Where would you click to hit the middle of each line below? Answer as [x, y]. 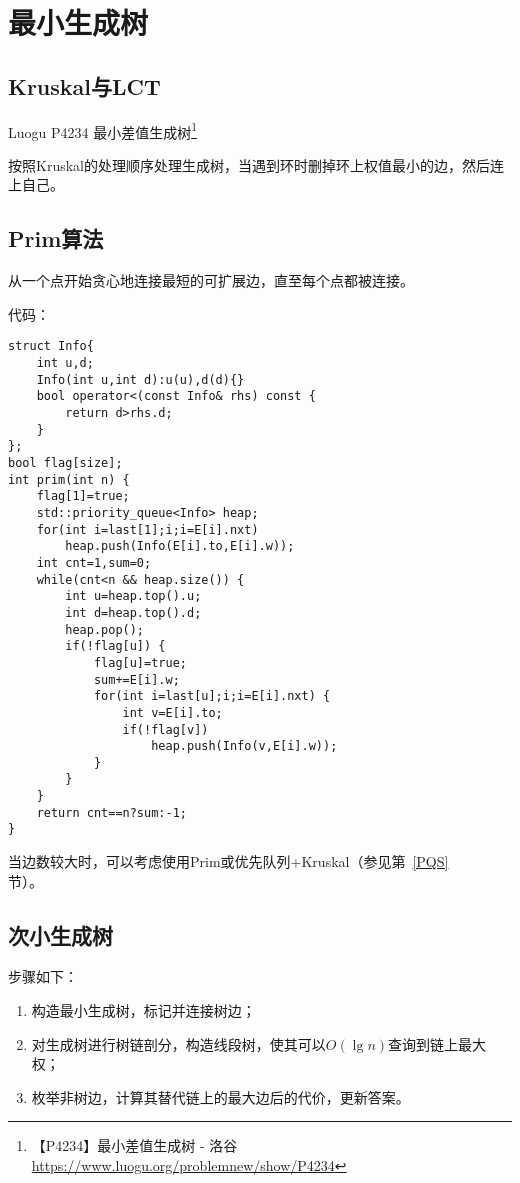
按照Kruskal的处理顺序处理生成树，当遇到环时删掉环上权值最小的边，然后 [249, 164]
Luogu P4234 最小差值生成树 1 [103, 130]
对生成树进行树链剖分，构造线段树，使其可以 [178, 1043]
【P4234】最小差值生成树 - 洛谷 [134, 1145]
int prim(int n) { [69, 479]
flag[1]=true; [83, 496]
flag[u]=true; [140, 662]
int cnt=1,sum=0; [94, 562]
